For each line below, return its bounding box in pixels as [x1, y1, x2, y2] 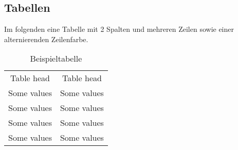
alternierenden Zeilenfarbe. [4, 33, 88, 44]
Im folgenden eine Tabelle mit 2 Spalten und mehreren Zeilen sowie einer [4, 24, 234, 34]
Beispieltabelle [30, 52, 82, 65]
